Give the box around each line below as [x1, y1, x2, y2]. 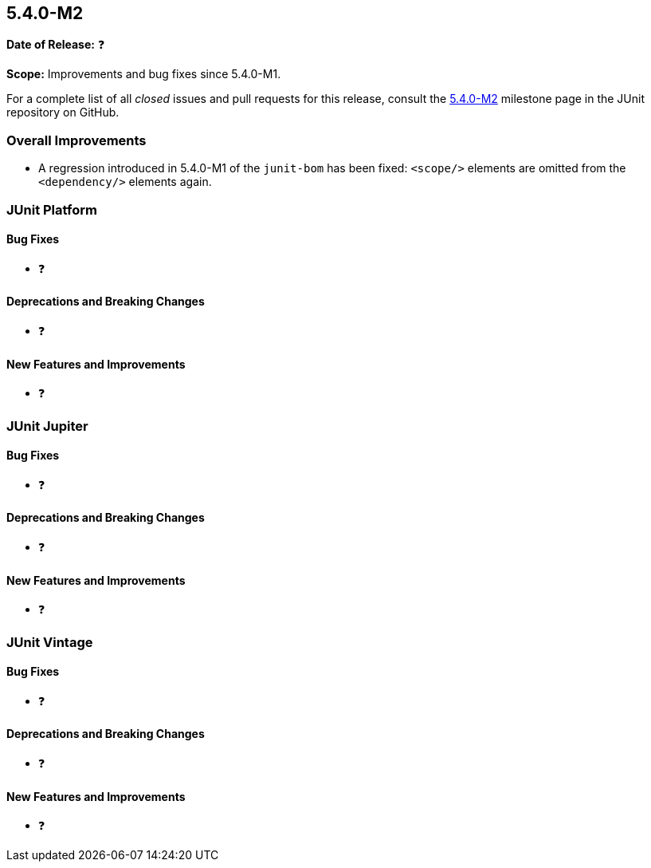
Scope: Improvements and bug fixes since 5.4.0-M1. [6, 67, 281, 81]
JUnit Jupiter [6, 417, 88, 434]
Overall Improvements [6, 132, 147, 148]
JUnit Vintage [6, 633, 93, 650]
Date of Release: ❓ [6, 37, 105, 52]
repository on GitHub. [6, 105, 120, 120]
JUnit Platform [6, 201, 97, 218]
